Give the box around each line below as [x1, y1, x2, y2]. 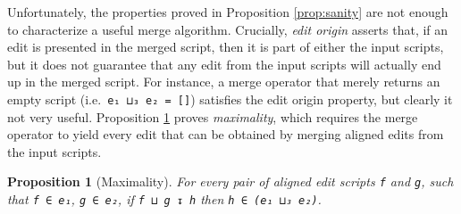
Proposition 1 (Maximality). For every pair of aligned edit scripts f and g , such [7, 172, 454, 191]
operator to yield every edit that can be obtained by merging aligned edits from [7, 125, 444, 144]
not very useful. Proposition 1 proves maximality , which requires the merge [7, 107, 418, 126]
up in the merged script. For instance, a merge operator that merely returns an [7, 72, 440, 91]
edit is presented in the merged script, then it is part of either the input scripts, [7, 37, 444, 56]
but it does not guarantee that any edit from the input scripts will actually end [7, 54, 441, 73]
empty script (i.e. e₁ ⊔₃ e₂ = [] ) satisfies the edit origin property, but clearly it [7, 89, 453, 108]
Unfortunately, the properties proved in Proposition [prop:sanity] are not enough [7, 3, 448, 21]
